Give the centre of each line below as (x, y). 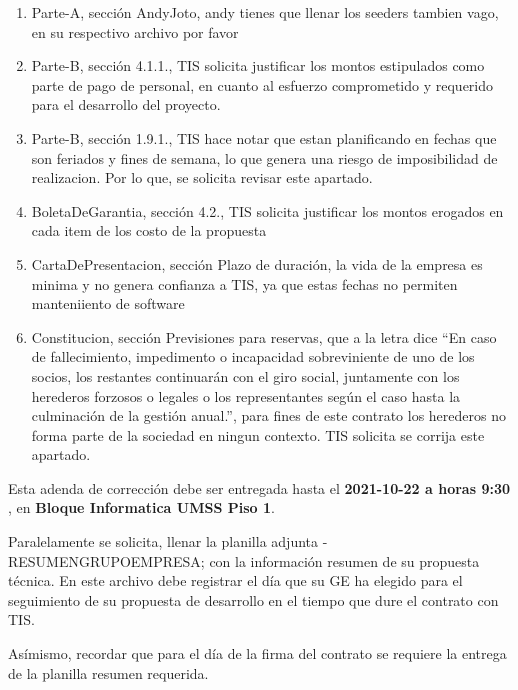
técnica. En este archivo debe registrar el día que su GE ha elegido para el (235, 580)
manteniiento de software (108, 303)
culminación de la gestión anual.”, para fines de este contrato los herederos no (268, 415)
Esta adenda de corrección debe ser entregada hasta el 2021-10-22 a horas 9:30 (259, 487)
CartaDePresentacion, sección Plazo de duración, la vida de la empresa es (257, 263)
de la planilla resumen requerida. (108, 672)
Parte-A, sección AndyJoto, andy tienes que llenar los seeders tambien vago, (265, 12)
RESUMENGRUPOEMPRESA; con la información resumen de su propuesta (244, 560)
